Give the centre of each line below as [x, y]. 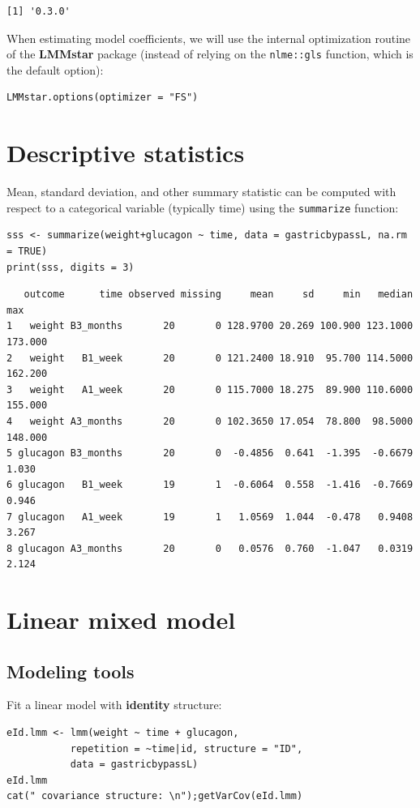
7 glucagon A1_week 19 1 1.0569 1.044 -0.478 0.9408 [210, 517]
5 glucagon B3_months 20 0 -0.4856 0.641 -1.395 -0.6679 [210, 453]
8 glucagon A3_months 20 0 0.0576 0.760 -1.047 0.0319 [210, 548]
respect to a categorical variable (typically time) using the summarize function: [203, 207]
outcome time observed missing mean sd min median [219, 295]
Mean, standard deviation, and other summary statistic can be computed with [201, 192]
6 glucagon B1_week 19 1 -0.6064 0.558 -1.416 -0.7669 [210, 485]
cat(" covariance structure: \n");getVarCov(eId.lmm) [155, 796]
